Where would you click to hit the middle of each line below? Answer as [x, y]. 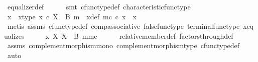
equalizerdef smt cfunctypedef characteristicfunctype [99, 6]
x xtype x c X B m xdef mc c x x [72, 16]
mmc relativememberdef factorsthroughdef [158, 35]
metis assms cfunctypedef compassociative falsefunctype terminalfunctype [123, 26]
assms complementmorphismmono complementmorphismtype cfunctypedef [123, 45]
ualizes [14, 35]
